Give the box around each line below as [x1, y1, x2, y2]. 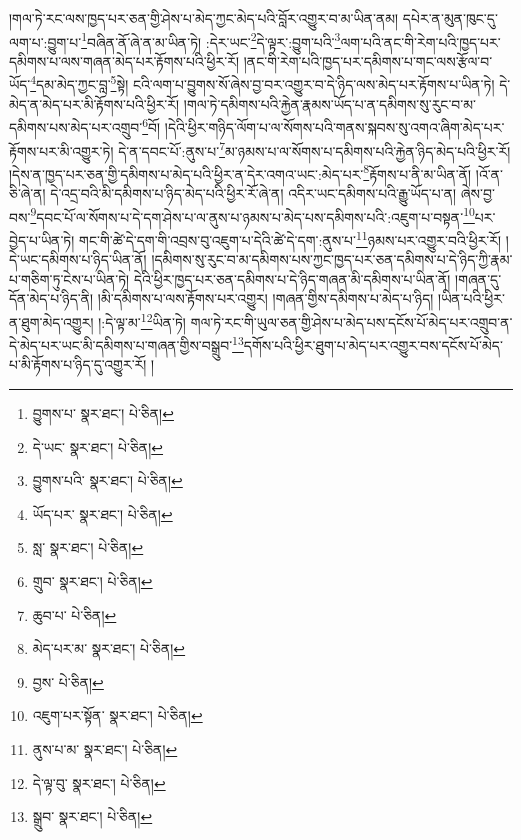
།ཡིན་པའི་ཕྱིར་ [438, 288, 505, 309]
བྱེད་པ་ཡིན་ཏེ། [9, 229, 75, 250]
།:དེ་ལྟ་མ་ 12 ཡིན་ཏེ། [98, 308, 186, 332]
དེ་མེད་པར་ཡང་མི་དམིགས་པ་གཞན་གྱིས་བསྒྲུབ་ [9, 334, 233, 355]
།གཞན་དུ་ [455, 268, 502, 289]
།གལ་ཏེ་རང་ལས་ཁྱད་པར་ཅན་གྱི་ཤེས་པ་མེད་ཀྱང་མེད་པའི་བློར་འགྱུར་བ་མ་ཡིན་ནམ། [9, 8, 399, 28]
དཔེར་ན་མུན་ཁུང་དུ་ [402, 8, 498, 28]
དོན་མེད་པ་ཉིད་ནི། [9, 288, 94, 309]
